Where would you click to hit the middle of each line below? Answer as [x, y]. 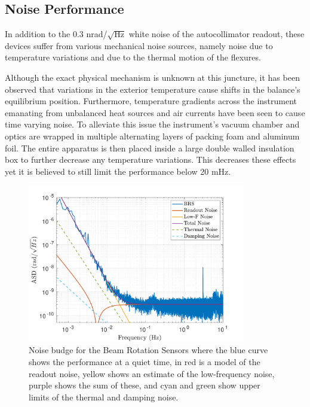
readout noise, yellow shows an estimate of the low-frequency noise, [152, 373]
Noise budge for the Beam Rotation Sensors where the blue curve [148, 350]
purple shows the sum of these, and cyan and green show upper [145, 385]
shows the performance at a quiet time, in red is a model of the [145, 361]
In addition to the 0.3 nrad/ [56, 34]
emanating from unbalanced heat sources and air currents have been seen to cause [155, 112]
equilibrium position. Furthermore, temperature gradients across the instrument [151, 101]
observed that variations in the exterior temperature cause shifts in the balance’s [153, 89]
